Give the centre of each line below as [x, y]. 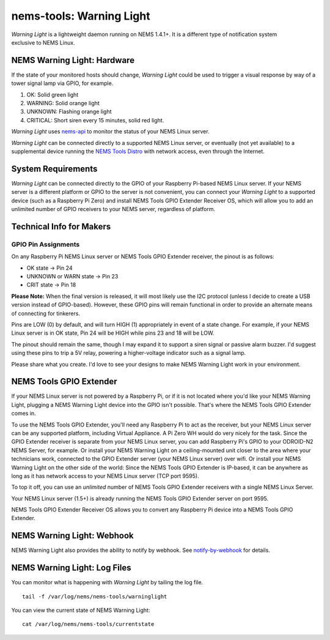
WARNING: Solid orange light [63, 103]
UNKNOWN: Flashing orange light [69, 112]
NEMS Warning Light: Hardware [73, 60]
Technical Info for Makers [61, 226]
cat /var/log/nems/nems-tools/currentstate [88, 624]
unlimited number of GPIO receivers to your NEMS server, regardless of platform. [113, 209]
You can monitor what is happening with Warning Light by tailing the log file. [107, 582]
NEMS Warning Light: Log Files [71, 568]
